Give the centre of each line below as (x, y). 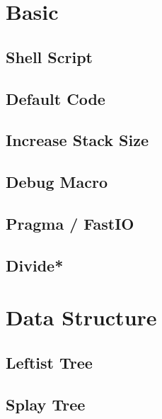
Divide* (35, 265)
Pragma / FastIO (70, 223)
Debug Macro (57, 182)
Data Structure (81, 317)
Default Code (56, 98)
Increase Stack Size (77, 140)
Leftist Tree (49, 362)
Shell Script (49, 56)
